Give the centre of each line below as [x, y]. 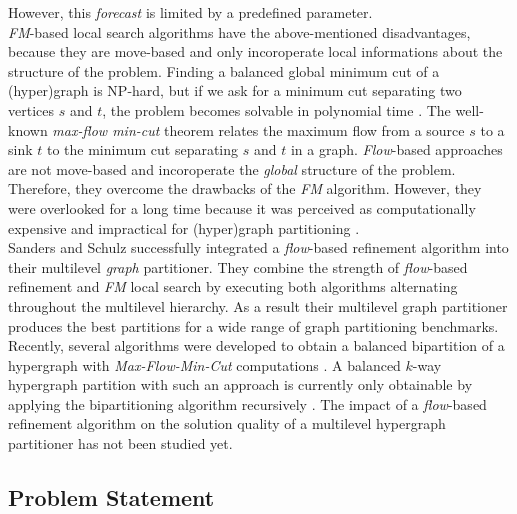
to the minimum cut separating [142, 149]
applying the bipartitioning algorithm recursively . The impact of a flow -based [247, 403]
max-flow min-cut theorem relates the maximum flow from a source [258, 129]
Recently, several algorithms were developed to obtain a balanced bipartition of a [256, 345]
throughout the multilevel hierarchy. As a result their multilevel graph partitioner [258, 305]
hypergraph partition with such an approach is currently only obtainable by [240, 384]
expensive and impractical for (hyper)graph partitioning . [184, 227]
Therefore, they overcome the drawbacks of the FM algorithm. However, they [245, 188]
